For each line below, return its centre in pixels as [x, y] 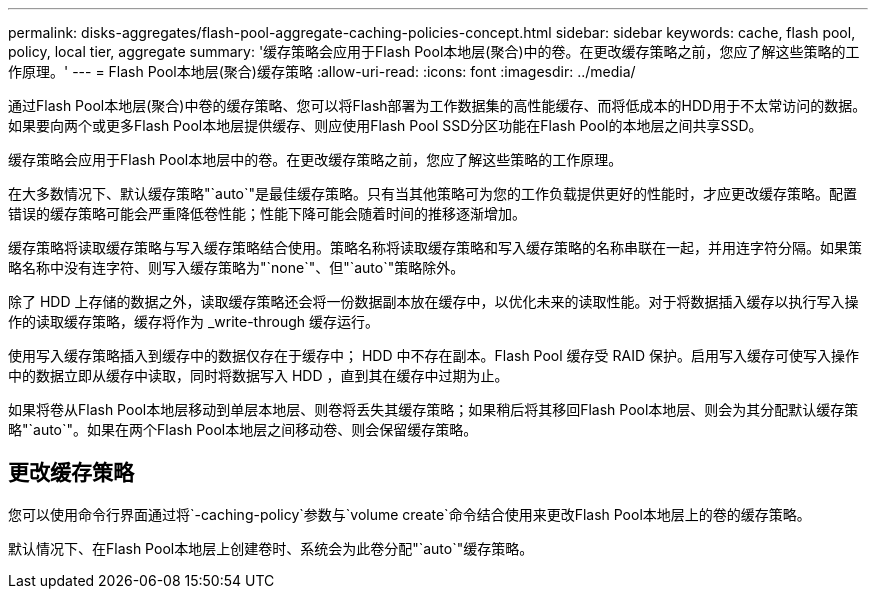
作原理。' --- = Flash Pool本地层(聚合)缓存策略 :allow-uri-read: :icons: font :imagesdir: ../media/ [322, 71]
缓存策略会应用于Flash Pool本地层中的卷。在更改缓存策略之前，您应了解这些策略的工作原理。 [315, 159]
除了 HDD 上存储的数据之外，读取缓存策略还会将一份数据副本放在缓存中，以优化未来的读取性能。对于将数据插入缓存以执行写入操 [433, 301]
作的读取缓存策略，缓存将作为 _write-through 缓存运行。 [193, 321]
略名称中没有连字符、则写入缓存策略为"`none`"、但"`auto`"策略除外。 [236, 267]
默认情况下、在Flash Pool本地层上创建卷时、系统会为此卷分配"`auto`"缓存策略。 [271, 548]
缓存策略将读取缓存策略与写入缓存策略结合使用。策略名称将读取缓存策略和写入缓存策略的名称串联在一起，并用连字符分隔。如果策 [435, 247]
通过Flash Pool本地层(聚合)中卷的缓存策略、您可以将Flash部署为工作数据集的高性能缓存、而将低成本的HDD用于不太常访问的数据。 [437, 105]
